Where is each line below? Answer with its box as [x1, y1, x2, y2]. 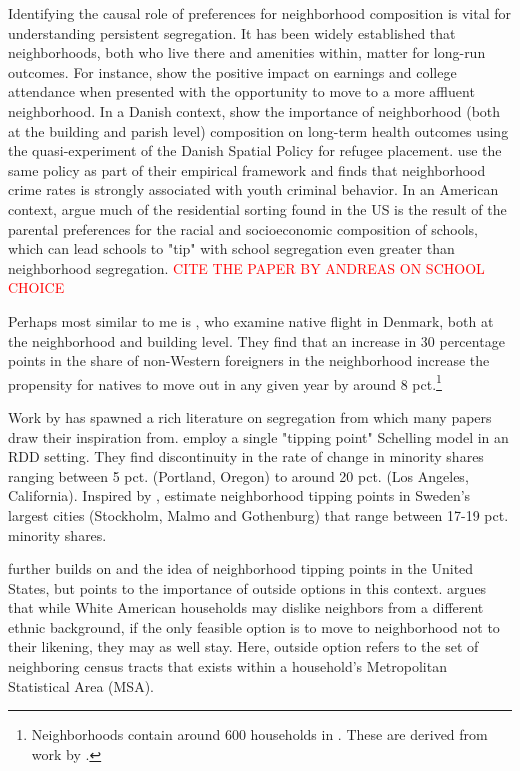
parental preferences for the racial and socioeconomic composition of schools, [8, 218, 478, 239]
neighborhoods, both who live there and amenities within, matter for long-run [8, 42, 486, 63]
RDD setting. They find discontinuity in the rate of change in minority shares [8, 446, 484, 467]
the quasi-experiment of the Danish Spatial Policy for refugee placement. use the [8, 140, 502, 161]
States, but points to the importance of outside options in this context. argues [8, 577, 487, 598]
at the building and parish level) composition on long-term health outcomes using [8, 120, 509, 141]
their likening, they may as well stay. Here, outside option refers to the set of [8, 636, 479, 657]
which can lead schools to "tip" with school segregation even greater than [8, 238, 455, 259]
